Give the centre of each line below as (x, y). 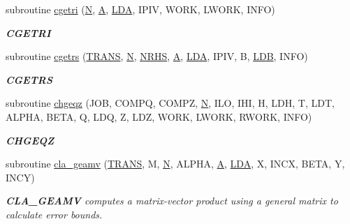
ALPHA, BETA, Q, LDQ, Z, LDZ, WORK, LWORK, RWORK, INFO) (159, 116)
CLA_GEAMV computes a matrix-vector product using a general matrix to (172, 201)
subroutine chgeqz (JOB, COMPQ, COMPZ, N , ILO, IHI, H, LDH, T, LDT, (170, 103)
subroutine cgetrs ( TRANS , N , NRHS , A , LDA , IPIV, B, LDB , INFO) (157, 56)
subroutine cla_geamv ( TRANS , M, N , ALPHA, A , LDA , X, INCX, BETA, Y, (175, 164)
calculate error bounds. (54, 214)
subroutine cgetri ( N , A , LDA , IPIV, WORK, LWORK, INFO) (140, 9)
